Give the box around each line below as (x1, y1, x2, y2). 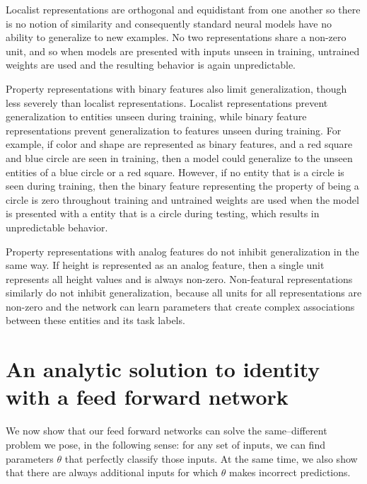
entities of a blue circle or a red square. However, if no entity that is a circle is (6, 164, 344, 179)
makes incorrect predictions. (229, 465, 351, 480)
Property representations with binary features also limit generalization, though (6, 81, 347, 96)
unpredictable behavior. (6, 219, 108, 234)
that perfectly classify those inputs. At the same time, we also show (64, 451, 358, 466)
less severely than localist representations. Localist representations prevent (6, 95, 328, 110)
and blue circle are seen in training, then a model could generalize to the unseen (6, 150, 353, 165)
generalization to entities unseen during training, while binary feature (6, 109, 307, 124)
